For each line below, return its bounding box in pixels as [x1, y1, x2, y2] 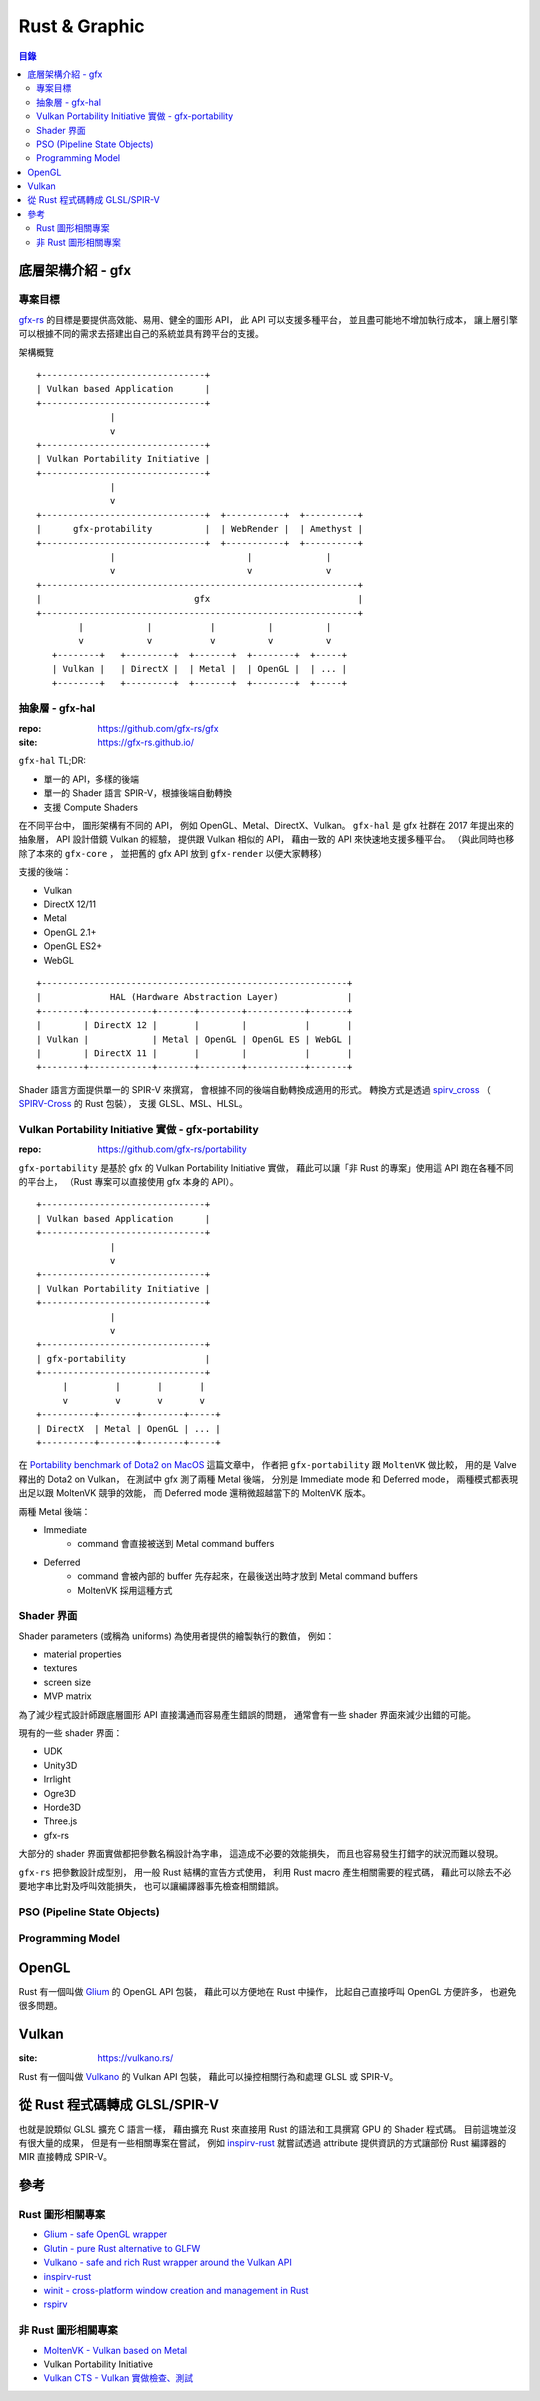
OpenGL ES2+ [43, 940, 103, 952]
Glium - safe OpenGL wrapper [43, 2228, 168, 2240]
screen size [43, 1676, 92, 1688]
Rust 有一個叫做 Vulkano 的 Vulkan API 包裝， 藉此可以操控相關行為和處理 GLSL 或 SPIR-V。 [18, 2070, 399, 2082]
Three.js [43, 1815, 78, 1827]
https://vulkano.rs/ [97, 2052, 174, 2064]
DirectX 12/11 [43, 898, 97, 910]
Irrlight [43, 1773, 71, 1785]
